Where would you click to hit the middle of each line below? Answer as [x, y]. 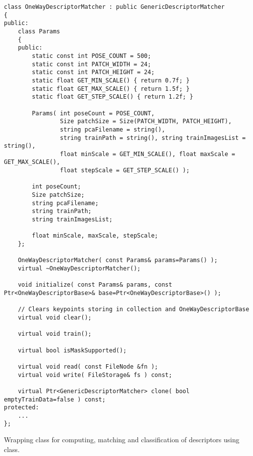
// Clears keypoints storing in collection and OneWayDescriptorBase [134, 309]
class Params [39, 31]
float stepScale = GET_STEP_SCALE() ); [125, 171]
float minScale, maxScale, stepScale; [95, 236]
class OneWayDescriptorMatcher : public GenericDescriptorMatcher [115, 7]
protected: [22, 408]
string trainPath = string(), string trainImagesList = [153, 138]
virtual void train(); [55, 334]
